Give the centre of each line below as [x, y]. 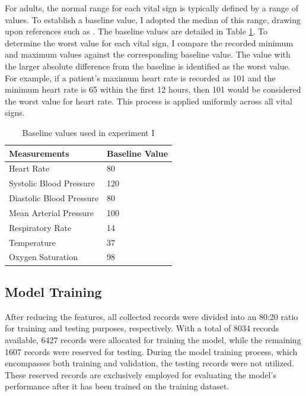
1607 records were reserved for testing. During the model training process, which [151, 351]
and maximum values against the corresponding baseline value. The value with [148, 54]
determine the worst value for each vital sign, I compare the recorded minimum [149, 42]
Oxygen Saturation [43, 257]
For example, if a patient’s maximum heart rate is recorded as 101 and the [140, 77]
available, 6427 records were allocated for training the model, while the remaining [153, 339]
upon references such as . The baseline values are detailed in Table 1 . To [136, 31]
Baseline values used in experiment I [88, 132]
